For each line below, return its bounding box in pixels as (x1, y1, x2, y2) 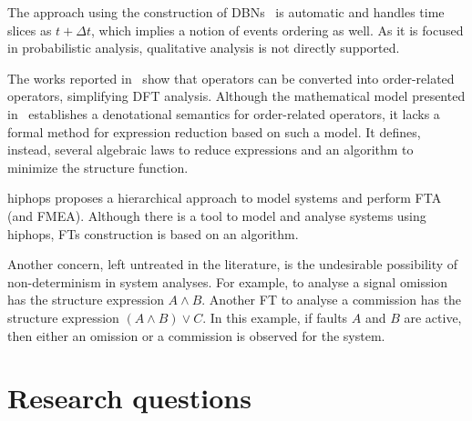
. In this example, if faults (202, 307, 348, 326)
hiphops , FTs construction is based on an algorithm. (7, 224, 299, 243)
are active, (404, 307, 462, 326)
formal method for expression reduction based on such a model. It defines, (7, 122, 421, 141)
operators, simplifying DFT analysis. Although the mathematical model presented (7, 86, 466, 105)
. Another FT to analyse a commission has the (201, 290, 462, 309)
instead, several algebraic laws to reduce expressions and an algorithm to (7, 140, 414, 159)
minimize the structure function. (7, 157, 189, 176)
